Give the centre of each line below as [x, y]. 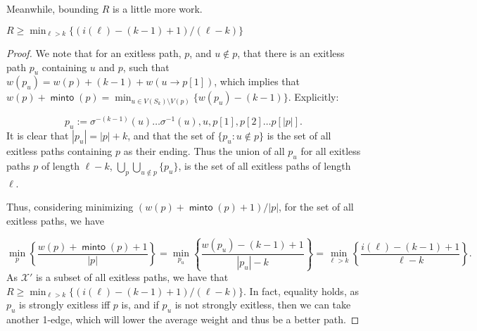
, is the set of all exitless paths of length [265, 166]
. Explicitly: [313, 97]
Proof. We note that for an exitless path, [94, 53]
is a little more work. [158, 8]
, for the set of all [316, 207]
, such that [146, 67]
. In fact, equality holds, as [301, 291]
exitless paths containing [59, 151]
